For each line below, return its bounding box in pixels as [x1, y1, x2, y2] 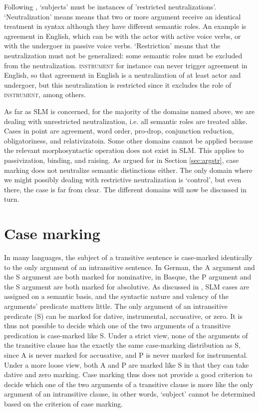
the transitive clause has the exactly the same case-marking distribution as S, [4, 340, 241, 350]
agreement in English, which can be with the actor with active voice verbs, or [4, 30, 241, 41]
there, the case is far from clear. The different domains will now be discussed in [4, 184, 247, 194]
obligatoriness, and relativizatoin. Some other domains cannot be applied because [4, 135, 253, 145]
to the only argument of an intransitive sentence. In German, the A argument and [4, 262, 255, 272]
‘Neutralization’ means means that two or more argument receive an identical [4, 11, 241, 21]
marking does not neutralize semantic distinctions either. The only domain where [4, 164, 253, 175]
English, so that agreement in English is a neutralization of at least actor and [4, 70, 241, 80]
